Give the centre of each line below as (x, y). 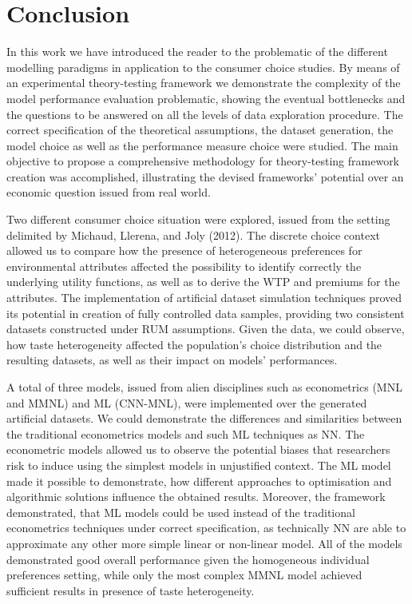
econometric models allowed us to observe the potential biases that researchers (198, 449)
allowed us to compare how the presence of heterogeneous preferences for (184, 250)
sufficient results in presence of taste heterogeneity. (131, 590)
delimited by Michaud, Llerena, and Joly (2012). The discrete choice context (193, 234)
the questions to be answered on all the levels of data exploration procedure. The (205, 114)
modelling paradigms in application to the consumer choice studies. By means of (203, 67)
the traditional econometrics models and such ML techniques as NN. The (186, 433)
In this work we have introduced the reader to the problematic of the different (197, 52)
